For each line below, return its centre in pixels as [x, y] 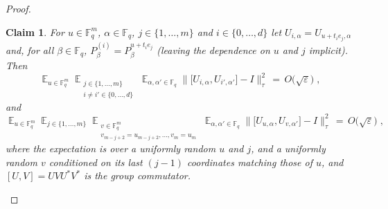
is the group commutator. [138, 175]
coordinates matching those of [250, 162]
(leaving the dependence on [213, 49]
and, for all [30, 49]
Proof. [18, 8]
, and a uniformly [288, 148]
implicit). [328, 49]
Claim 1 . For [35, 31]
